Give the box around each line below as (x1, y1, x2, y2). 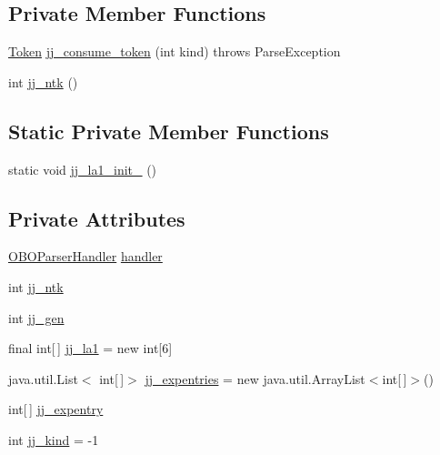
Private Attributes (8, 204, 185, 232)
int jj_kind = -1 (8, 430, 99, 449)
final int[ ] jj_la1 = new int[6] (8, 339, 173, 358)
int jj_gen (8, 308, 65, 327)
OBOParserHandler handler (8, 247, 163, 266)
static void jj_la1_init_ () (8, 159, 157, 178)
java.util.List (8, 369, 78, 388)
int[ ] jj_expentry (8, 399, 104, 419)
